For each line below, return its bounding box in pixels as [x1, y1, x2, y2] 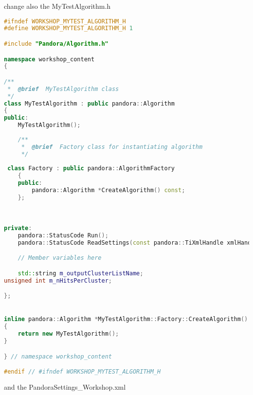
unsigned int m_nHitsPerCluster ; [4, 277, 112, 284]
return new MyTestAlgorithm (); [18, 330, 119, 338]
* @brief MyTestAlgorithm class [7, 85, 119, 92]
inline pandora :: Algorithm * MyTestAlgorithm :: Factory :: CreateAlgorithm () [4, 316, 248, 323]
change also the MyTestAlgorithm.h [4, 1, 111, 11]
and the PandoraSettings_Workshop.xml [4, 381, 126, 392]
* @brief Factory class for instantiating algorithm [21, 143, 203, 150]
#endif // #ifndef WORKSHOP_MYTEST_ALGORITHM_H [4, 368, 161, 376]
